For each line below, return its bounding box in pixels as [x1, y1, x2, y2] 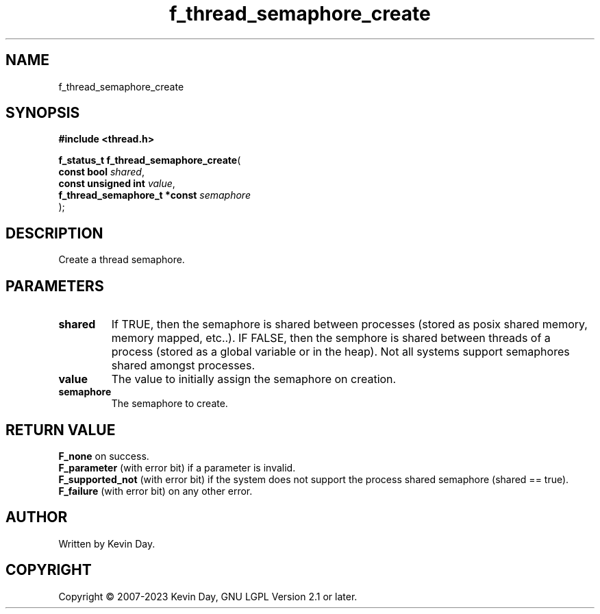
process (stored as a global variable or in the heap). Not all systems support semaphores [111, 345, 570, 359]
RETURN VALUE [5, 421, 116, 439]
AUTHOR [5, 508, 68, 526]
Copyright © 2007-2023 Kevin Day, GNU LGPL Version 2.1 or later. [58, 590, 358, 602]
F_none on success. [58, 450, 149, 462]
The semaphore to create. [111, 397, 228, 410]
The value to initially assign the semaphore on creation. [111, 372, 397, 386]
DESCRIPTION [5, 224, 103, 242]
